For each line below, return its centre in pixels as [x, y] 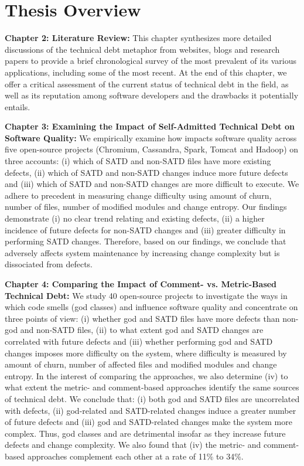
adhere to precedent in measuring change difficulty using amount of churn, [138, 195]
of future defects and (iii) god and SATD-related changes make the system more [148, 422]
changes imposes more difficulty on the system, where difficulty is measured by [146, 353]
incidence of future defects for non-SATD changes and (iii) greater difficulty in [145, 229]
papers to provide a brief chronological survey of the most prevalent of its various [151, 61]
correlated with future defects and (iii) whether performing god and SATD [139, 341]
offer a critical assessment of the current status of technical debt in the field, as [147, 84]
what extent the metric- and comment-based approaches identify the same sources [152, 387]
